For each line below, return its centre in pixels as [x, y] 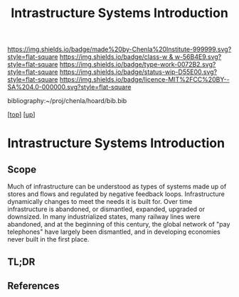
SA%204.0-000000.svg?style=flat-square [69, 87]
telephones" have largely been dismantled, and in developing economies [114, 232]
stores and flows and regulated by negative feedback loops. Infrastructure [116, 194]
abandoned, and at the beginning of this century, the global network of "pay [119, 225]
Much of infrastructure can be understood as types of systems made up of [117, 187]
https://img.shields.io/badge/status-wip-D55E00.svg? [138, 72]
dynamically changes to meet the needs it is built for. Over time [100, 202]
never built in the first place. [48, 239]
